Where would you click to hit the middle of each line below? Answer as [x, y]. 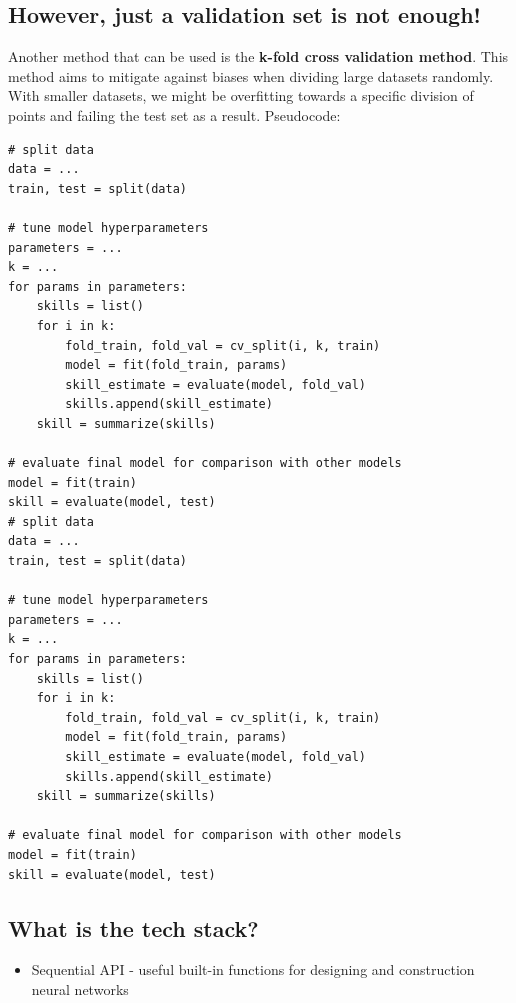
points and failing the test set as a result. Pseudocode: [174, 114]
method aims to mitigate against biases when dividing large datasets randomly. [251, 75]
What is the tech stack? [133, 927]
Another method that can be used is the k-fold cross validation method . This [258, 56]
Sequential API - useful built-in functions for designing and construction [253, 969]
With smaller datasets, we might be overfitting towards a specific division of [241, 95]
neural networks [80, 988]
